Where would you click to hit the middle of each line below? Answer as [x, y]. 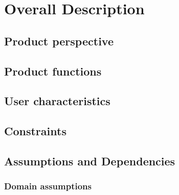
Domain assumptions [48, 186]
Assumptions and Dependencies [90, 161]
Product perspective [59, 41]
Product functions [53, 71]
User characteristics [57, 101]
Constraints [35, 131]
